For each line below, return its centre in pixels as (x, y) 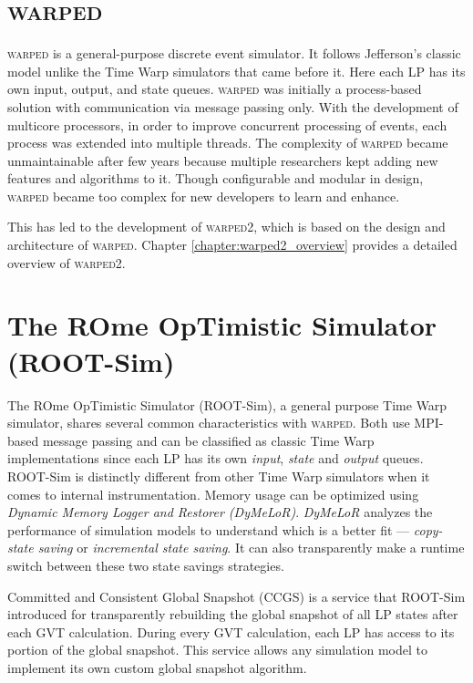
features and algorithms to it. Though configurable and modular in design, (216, 178)
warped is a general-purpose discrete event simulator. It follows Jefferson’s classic (234, 53)
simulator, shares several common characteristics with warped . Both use (209, 423)
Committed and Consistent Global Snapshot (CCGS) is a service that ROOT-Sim (236, 596)
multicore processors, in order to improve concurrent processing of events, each (227, 124)
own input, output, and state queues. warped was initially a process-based (215, 89)
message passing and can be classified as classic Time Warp (208, 440)
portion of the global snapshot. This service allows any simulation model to (217, 650)
